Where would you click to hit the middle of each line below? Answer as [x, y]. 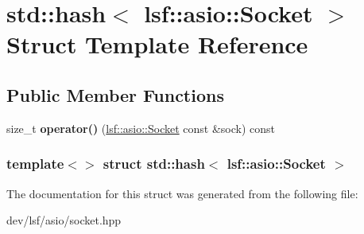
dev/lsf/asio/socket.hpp [64, 220]
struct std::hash [154, 164]
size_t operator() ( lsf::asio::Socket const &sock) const [141, 128]
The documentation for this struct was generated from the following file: [182, 193]
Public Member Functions [115, 94]
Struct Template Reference [157, 44]
